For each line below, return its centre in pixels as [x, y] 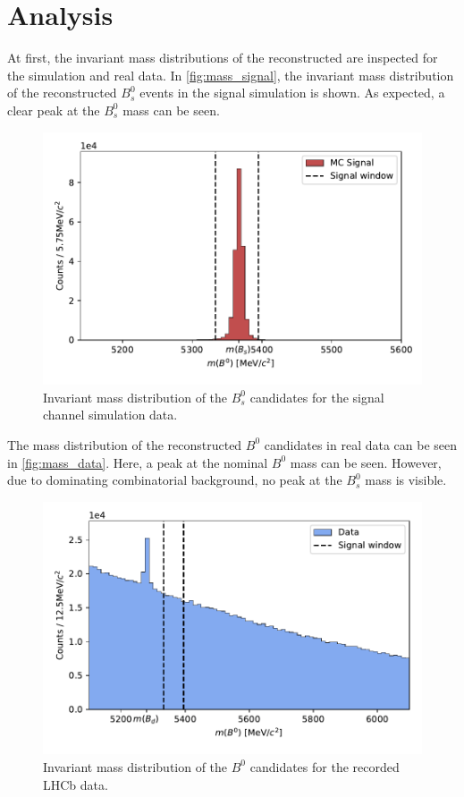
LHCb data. [76, 784]
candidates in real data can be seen [361, 444]
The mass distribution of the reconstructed [125, 444]
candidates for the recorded [325, 766]
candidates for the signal [317, 397]
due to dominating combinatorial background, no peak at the [175, 480]
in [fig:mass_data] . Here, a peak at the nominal [138, 462]
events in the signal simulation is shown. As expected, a [292, 93]
